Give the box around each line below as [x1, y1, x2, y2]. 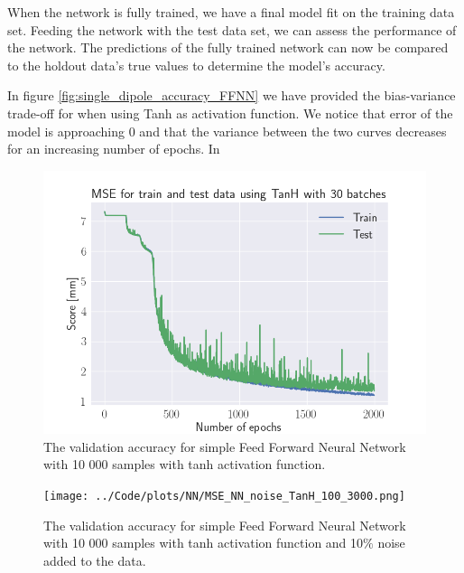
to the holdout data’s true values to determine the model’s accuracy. [7, 55, 385, 74]
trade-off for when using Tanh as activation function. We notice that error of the [7, 103, 453, 122]
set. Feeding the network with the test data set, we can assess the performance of [7, 20, 457, 39]
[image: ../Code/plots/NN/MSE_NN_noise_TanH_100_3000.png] [43, 490, 405, 503]
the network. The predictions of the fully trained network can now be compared [7, 38, 449, 57]
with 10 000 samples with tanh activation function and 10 [43, 533, 364, 552]
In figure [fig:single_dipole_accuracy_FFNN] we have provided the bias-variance [7, 86, 456, 105]
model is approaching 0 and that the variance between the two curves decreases [7, 121, 447, 140]
